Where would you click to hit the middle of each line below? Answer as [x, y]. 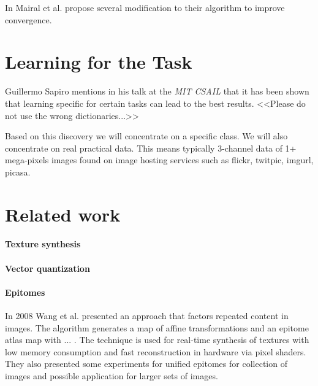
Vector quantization [47, 268]
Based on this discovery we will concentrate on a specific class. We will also [146, 136]
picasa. [18, 172]
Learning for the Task [99, 62]
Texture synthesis [43, 244]
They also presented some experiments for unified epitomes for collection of [146, 364]
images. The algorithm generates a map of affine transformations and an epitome [157, 327]
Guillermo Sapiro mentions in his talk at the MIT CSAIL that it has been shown [157, 91]
